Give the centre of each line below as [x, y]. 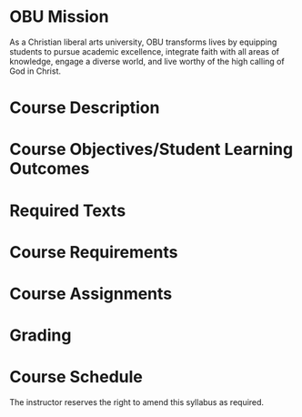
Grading [40, 336]
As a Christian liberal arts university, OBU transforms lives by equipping [143, 42]
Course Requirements [94, 252]
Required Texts [68, 210]
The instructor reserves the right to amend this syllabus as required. [137, 402]
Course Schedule [76, 377]
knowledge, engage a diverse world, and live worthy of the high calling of [147, 61]
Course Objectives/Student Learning [151, 150]
